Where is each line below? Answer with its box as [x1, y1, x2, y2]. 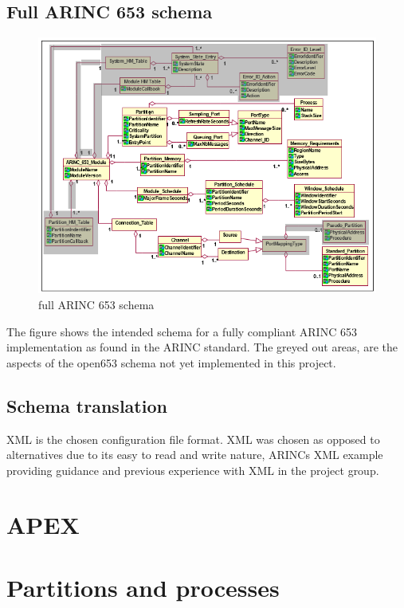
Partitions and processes [6, 571, 280, 603]
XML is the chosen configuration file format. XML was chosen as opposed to [6, 430, 380, 447]
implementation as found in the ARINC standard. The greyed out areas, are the [6, 339, 398, 355]
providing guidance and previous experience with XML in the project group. [6, 461, 379, 478]
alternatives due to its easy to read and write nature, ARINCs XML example [6, 446, 383, 463]
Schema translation [6, 393, 167, 418]
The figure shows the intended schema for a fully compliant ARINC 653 [6, 323, 357, 339]
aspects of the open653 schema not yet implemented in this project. [6, 354, 336, 371]
